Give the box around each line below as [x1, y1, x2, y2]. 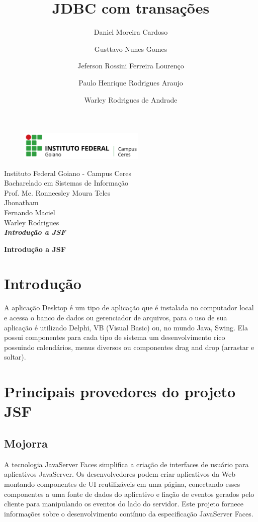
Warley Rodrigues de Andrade [84, 94, 178, 105]
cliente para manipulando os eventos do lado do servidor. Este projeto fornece [4, 498, 243, 509]
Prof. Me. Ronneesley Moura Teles [4, 187, 111, 198]
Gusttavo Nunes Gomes [94, 43, 167, 54]
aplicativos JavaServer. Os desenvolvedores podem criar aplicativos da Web [4, 469, 236, 479]
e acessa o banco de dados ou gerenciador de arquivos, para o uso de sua [4, 312, 227, 323]
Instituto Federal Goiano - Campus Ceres [4, 167, 131, 178]
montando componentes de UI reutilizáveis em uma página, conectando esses [4, 478, 240, 489]
